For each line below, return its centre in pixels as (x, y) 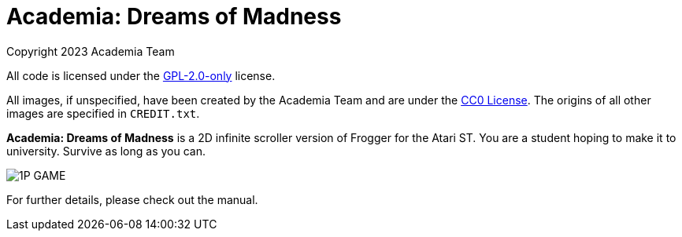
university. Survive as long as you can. (106, 151)
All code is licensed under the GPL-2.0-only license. (141, 75)
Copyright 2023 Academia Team (91, 51)
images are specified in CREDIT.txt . (103, 113)
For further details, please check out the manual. (132, 199)
